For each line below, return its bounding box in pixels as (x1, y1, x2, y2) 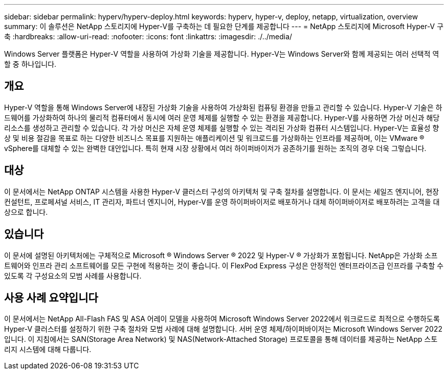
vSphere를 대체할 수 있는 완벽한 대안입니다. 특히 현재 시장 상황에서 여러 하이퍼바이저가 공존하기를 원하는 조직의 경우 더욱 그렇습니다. (4, 143, 427, 153)
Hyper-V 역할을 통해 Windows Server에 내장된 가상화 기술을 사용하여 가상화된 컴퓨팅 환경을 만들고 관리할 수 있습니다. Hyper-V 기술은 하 (4, 103, 442, 112)
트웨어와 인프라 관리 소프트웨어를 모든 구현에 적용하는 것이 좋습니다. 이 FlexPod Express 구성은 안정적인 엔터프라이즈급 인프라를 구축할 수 (4, 261, 444, 270)
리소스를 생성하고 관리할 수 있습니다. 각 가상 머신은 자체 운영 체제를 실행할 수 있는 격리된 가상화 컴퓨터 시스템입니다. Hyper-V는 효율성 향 (4, 123, 439, 132)
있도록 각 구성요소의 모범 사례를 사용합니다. (4, 271, 142, 280)
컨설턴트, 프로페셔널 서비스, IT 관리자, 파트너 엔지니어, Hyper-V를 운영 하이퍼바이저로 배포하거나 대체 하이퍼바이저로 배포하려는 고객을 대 (4, 197, 440, 206)
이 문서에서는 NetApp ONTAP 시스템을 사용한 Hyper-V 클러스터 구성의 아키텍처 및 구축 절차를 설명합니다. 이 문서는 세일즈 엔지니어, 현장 (4, 187, 439, 196)
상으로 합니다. (4, 207, 48, 216)
